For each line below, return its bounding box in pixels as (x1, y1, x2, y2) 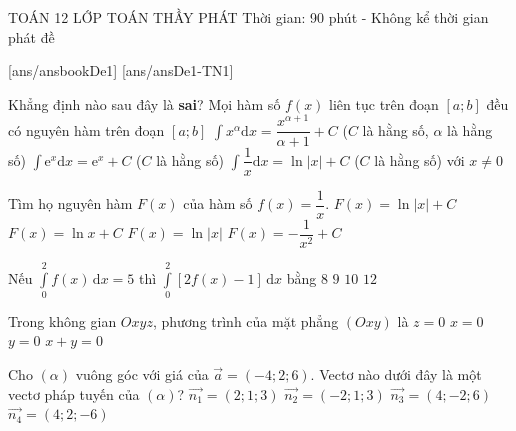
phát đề (8, 26, 55, 47)
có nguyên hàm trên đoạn (8, 119, 165, 140)
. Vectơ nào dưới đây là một (310, 364, 482, 385)
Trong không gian (8, 310, 117, 331)
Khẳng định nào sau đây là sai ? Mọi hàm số (8, 93, 281, 114)
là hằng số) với (374, 149, 465, 170)
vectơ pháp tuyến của (8, 383, 140, 404)
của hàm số (183, 193, 253, 214)
